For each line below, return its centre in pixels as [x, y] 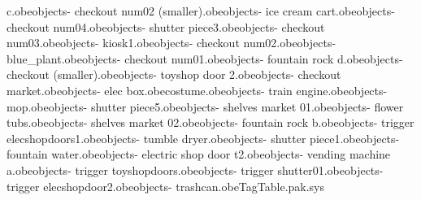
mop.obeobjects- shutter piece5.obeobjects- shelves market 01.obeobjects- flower [205, 106]
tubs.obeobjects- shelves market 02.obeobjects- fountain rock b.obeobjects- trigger [210, 122]
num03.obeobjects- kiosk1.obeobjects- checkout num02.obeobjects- [171, 43]
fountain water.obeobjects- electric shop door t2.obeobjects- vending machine [199, 154]
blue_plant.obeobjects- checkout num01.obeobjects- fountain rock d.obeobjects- [205, 58]
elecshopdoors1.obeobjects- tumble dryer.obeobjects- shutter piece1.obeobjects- [203, 138]
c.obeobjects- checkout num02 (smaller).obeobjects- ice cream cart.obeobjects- [201, 11]
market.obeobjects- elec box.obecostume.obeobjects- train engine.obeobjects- [197, 90]
